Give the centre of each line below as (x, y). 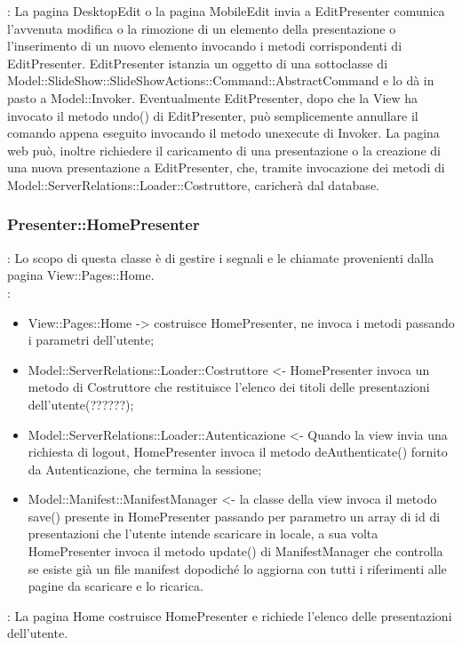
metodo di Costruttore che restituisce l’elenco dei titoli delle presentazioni (229, 387)
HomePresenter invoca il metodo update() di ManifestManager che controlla (235, 551)
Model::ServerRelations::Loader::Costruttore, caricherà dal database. (193, 184)
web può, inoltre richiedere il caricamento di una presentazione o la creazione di (224, 150)
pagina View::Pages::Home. (81, 275)
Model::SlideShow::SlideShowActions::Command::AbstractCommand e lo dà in (221, 80)
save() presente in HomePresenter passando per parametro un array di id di (234, 516)
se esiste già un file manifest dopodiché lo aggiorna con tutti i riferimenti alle (237, 568)
